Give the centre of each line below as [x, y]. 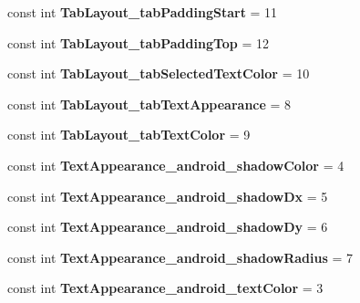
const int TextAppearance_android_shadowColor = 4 [176, 165]
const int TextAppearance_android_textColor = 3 [165, 288]
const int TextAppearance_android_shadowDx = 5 [168, 196]
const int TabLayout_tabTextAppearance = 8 [149, 104]
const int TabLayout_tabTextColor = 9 [129, 135]
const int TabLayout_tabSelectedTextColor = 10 [159, 73]
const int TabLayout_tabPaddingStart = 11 [143, 12]
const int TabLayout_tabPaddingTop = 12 [139, 42]
